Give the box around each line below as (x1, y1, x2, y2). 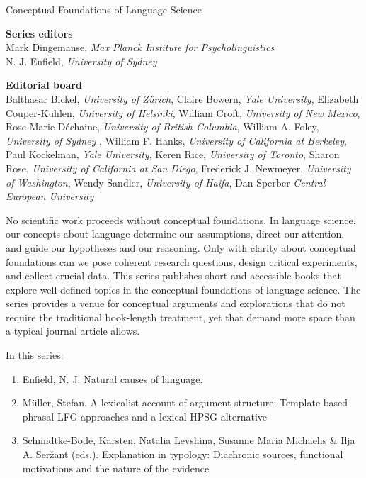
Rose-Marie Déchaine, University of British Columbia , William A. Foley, (6, 119, 319, 134)
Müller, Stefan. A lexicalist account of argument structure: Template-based (22, 395, 348, 410)
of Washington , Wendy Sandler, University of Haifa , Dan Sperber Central (6, 174, 326, 189)
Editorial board (6, 77, 82, 92)
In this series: (6, 348, 64, 362)
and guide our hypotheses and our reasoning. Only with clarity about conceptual (6, 240, 356, 255)
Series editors (6, 26, 73, 40)
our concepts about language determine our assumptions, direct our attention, (6, 226, 345, 241)
